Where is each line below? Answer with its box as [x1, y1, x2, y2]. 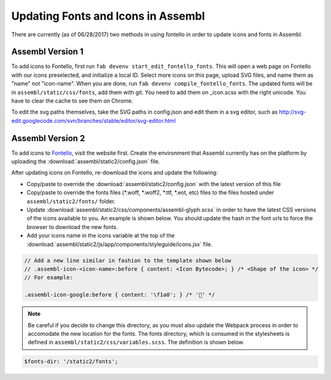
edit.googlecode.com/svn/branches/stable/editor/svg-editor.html [11, 117, 176, 124]
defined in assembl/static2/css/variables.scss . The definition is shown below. [28, 338, 245, 346]
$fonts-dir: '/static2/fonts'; [24, 358, 119, 365]
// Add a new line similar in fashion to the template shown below [24, 257, 232, 264]
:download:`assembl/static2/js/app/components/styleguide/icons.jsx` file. [26, 240, 213, 248]
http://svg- [279, 108, 306, 116]
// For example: [24, 274, 74, 281]
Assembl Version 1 [11, 47, 84, 57]
